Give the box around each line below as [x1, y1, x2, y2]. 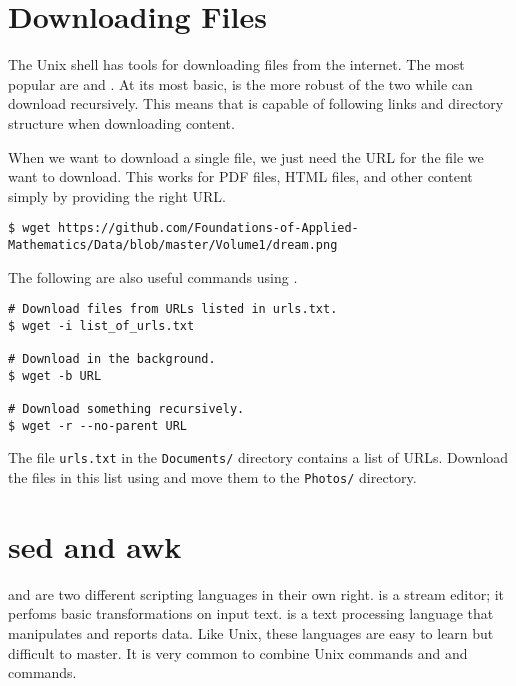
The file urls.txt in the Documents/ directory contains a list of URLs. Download [8, 447, 508, 468]
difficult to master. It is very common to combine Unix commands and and [8, 642, 468, 663]
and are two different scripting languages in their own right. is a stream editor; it [8, 583, 505, 604]
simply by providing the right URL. [8, 185, 226, 206]
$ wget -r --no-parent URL [8, 418, 187, 433]
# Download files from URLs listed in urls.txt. [8, 302, 338, 317]
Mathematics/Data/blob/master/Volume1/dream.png [8, 237, 338, 252]
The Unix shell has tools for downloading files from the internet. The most [8, 54, 465, 75]
